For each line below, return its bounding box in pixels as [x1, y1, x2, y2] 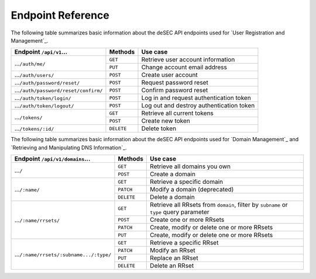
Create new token [141, 117, 190, 125]
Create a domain [150, 170, 196, 178]
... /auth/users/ [14, 71, 54, 79]
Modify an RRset [150, 246, 195, 254]
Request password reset [141, 79, 209, 87]
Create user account [141, 71, 198, 79]
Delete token [141, 124, 177, 132]
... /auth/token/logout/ [14, 102, 74, 110]
